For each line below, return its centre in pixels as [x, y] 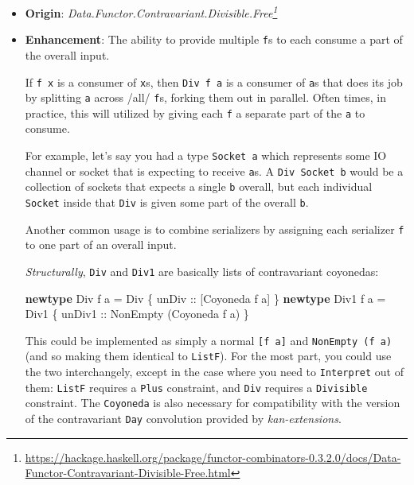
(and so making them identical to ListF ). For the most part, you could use [208, 356]
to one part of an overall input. [101, 244]
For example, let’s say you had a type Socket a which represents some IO [206, 155]
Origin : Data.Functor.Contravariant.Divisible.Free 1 [151, 12]
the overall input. [67, 54]
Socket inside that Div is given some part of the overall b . [167, 202]
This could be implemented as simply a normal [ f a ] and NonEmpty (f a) [209, 340]
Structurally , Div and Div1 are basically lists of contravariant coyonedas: [202, 271]
